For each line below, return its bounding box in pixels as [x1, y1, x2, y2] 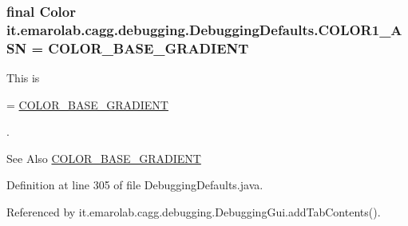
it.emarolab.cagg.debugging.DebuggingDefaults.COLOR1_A [6, 19, 402, 39]
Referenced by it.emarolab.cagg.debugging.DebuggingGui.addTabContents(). [6, 204, 381, 220]
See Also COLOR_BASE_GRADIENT [6, 149, 201, 166]
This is [6, 69, 40, 86]
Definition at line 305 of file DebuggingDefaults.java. [6, 176, 263, 193]
